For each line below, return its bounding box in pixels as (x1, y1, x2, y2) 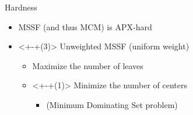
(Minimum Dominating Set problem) (46, 98, 178, 110)
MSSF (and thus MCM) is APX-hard (18, 20, 152, 33)
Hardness (5, 1, 37, 13)
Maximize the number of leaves (32, 59, 143, 71)
